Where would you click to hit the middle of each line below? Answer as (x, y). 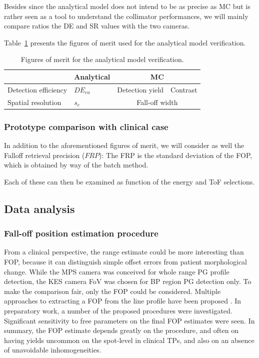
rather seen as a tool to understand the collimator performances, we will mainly (126, 16)
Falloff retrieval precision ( (44, 155)
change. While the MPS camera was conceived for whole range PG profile (117, 271)
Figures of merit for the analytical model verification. (102, 59)
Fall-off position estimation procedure (81, 233)
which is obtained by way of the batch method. (76, 165)
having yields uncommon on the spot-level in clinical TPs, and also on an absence (129, 340)
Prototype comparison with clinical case (86, 126)
